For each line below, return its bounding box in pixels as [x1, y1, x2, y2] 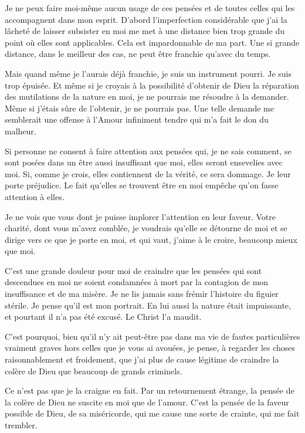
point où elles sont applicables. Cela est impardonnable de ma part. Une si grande [5, 36, 300, 48]
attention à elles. [5, 190, 65, 202]
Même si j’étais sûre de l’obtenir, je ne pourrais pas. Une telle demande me [5, 102, 274, 114]
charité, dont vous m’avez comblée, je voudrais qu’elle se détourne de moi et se [5, 222, 287, 234]
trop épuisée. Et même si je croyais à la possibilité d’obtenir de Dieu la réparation [5, 79, 299, 91]
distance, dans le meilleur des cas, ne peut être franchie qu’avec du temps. [5, 48, 271, 60]
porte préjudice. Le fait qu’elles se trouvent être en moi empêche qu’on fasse [5, 179, 279, 191]
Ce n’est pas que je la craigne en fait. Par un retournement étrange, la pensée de [5, 384, 294, 397]
